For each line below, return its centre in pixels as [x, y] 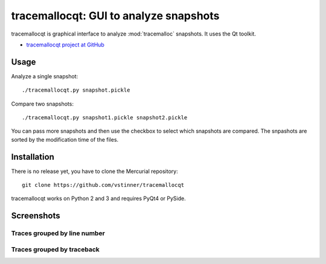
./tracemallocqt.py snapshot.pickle [76, 90]
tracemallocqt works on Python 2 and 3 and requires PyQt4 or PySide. [99, 198]
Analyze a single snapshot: [45, 76]
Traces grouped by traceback [55, 249]
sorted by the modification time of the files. [65, 139]
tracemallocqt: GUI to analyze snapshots [115, 16]
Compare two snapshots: [42, 104]
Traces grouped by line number [58, 233]
